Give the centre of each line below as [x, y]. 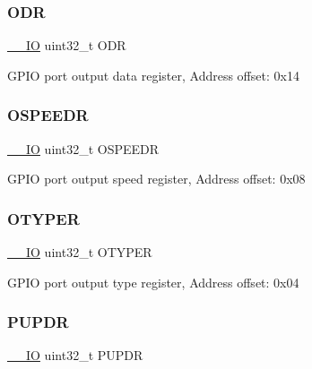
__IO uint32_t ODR [67, 45]
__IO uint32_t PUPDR [75, 355]
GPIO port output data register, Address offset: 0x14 [153, 75]
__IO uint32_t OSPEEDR [83, 148]
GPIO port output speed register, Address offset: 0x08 [156, 179]
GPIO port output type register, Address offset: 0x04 [153, 282]
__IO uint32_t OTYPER [80, 252]
